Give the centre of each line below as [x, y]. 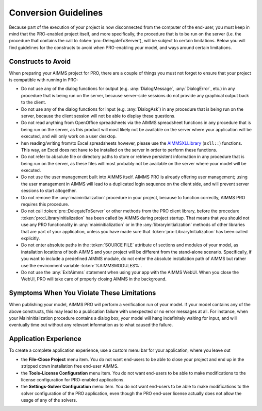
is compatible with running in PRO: [43, 80]
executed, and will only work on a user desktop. [69, 137]
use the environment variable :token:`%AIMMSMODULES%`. [82, 265]
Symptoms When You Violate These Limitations [82, 293]
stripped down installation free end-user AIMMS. [70, 366]
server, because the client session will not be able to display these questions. [98, 116]
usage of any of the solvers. [49, 400]
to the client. [33, 103]
